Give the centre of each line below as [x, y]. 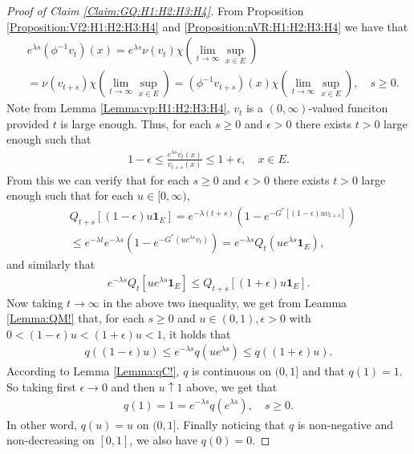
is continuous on [231, 371]
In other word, [42, 424]
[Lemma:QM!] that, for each [75, 318]
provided [28, 123]
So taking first [41, 386]
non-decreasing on [51, 440]
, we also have [164, 440]
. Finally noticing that [231, 424]
